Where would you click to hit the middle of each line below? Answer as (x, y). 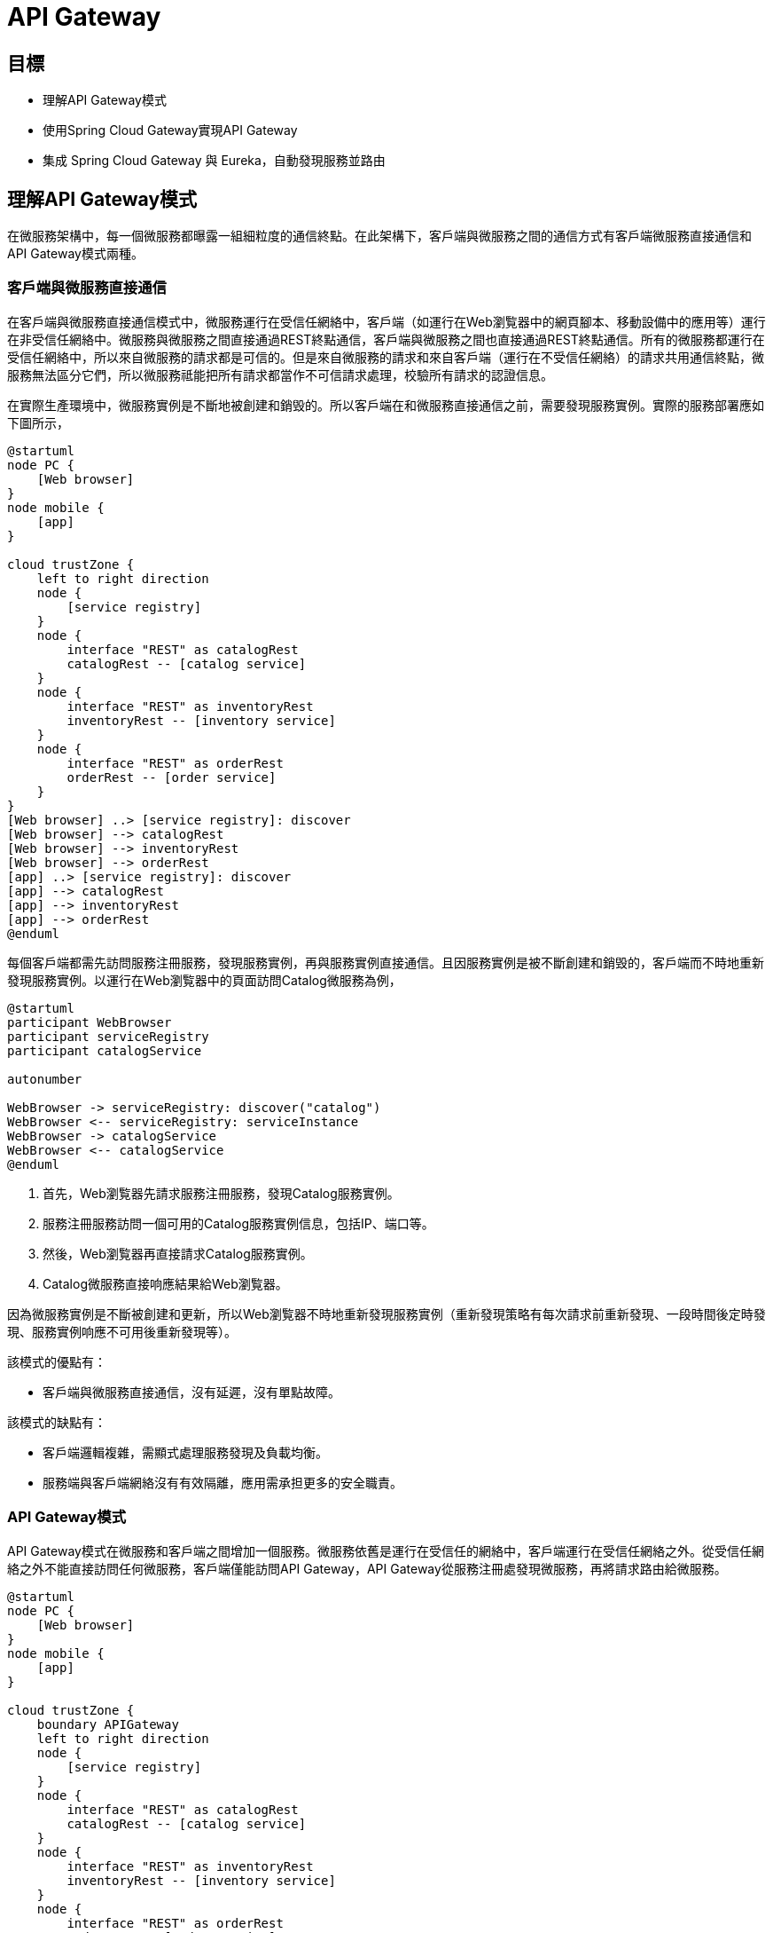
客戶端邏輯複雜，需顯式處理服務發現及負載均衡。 (185, 1452)
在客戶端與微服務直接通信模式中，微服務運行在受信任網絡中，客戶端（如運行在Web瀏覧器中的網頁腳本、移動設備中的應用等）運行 (386, 321)
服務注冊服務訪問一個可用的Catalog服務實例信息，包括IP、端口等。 (238, 1223)
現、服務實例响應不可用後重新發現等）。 (122, 1331)
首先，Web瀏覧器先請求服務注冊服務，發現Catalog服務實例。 (221, 1193)
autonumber (45, 1079)
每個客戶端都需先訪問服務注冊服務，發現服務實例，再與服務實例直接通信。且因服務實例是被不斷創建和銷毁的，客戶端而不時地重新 (386, 962)
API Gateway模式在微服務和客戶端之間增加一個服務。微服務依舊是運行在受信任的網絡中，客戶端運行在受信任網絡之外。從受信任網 (386, 1550)
